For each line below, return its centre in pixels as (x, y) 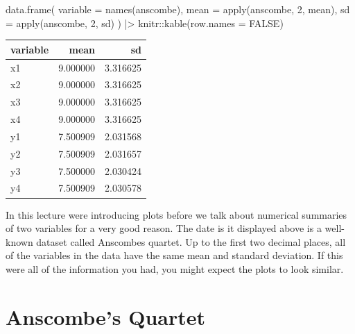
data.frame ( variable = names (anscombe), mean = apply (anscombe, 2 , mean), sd (178, 9)
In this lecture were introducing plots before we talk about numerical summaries (176, 214)
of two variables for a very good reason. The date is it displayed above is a (164, 228)
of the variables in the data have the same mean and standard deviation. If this (174, 255)
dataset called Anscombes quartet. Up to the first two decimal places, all (191, 241)
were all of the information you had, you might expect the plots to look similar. (175, 268)
